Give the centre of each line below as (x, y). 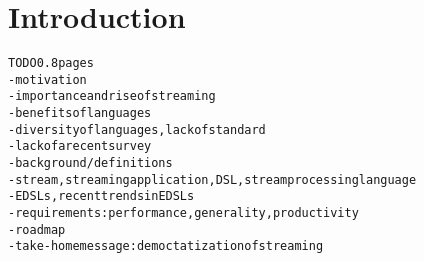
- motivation (47, 79)
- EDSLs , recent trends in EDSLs (101, 196)
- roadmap (37, 229)
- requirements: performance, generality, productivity (183, 213)
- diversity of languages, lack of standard (137, 129)
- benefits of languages (80, 113)
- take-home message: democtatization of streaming (166, 246)
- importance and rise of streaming (112, 96)
